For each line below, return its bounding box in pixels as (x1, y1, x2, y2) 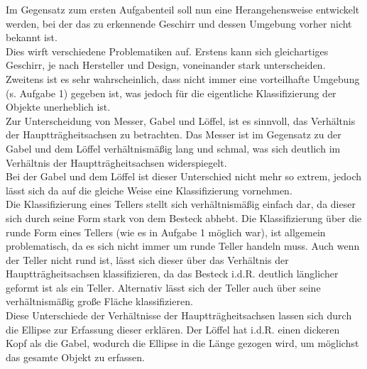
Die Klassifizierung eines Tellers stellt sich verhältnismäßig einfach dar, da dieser (6, 197, 356, 211)
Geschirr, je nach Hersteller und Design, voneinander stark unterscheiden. (6, 57, 326, 72)
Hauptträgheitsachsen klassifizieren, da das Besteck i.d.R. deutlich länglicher (6, 266, 339, 281)
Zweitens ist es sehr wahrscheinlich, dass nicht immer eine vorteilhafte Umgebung (6, 71, 360, 86)
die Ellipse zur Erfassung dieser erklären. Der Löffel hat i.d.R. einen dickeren (6, 321, 340, 336)
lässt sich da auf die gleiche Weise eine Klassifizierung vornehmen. (6, 182, 292, 197)
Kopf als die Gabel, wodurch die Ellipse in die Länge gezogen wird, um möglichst (6, 336, 359, 351)
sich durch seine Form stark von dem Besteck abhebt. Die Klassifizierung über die (6, 210, 362, 225)
